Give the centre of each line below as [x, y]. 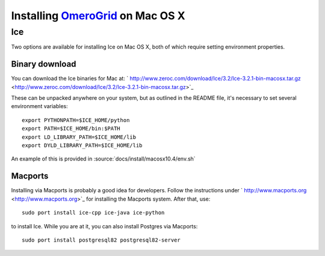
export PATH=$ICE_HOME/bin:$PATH [71, 129]
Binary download [44, 64]
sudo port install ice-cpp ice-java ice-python [93, 213]
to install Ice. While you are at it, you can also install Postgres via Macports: [104, 226]
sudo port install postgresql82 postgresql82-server [101, 240]
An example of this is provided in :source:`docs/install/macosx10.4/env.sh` [103, 159]
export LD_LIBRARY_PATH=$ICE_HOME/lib [79, 137]
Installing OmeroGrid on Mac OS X [98, 16]
